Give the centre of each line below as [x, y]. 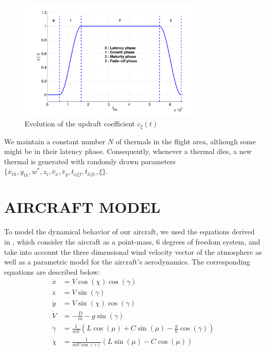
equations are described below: [52, 271]
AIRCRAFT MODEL [82, 207]
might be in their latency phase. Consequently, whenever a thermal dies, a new [128, 151]
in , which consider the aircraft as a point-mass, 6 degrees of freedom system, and [132, 241]
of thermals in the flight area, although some [186, 141]
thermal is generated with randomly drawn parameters [90, 161]
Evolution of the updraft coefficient [80, 124]
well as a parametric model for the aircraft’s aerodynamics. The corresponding [127, 262]
